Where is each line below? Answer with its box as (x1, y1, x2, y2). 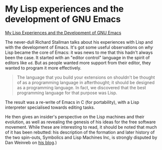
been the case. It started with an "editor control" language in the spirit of (5, 54, 150, 60)
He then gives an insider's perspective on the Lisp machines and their (5, 114, 145, 119)
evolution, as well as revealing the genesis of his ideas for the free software (5, 119, 156, 125)
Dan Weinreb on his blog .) (5, 139, 57, 145)
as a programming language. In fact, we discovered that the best (16, 84, 146, 90)
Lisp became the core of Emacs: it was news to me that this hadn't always (5, 50, 153, 55)
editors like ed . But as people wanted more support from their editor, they (5, 60, 151, 66)
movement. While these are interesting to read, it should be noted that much (5, 124, 157, 130)
